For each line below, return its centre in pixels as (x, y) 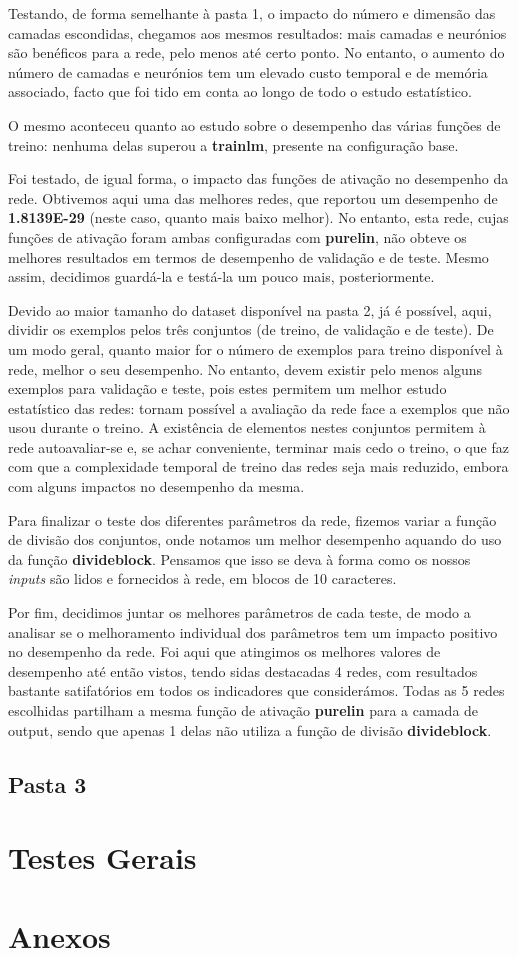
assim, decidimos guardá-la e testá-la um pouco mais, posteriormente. (221, 276)
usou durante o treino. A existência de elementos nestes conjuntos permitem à (247, 427)
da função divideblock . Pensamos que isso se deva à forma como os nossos (239, 558)
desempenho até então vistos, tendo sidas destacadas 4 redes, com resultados (243, 670)
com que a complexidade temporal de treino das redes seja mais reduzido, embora (258, 466)
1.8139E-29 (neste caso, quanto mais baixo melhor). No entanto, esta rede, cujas (258, 217)
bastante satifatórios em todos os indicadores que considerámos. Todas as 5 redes (256, 690)
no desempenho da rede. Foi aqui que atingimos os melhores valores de (224, 651)
